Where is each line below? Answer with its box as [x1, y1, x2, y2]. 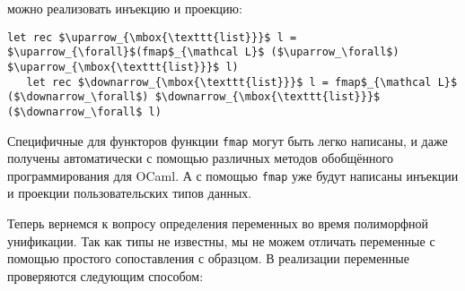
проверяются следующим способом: [7, 266, 204, 285]
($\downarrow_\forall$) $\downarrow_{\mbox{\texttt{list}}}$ [7, 90, 381, 104]
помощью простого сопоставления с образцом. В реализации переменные [7, 249, 409, 268]
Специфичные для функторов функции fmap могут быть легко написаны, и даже [7, 131, 448, 150]
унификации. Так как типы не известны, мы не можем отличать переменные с [7, 231, 435, 250]
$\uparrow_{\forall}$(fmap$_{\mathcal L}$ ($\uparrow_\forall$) [7, 46, 399, 59]
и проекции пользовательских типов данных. [7, 184, 252, 202]
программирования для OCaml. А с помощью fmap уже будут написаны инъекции [7, 166, 459, 184]
